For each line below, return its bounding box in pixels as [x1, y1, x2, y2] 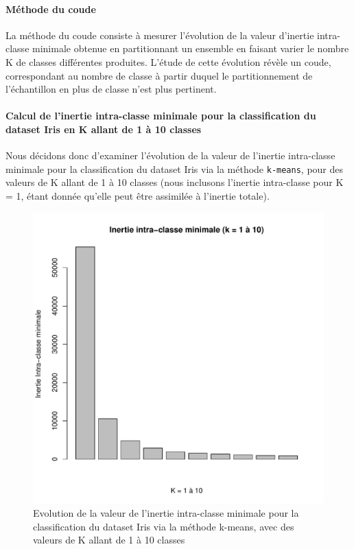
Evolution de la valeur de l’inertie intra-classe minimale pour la [33, 506, 299, 520]
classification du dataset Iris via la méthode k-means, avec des [33, 519, 294, 533]
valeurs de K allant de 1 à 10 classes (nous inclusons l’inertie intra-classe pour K [5, 175, 344, 189]
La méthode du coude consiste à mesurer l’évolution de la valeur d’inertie [5, 27, 314, 42]
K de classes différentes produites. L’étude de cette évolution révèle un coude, [5, 54, 331, 69]
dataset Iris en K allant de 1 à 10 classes [5, 121, 202, 136]
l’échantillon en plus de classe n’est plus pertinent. [5, 82, 217, 96]
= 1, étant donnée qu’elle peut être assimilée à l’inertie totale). [5, 189, 270, 202]
